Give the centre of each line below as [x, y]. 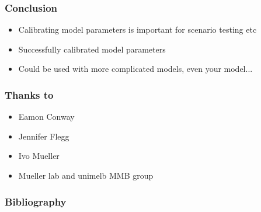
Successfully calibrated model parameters [92, 49]
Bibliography [36, 201]
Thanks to [29, 94]
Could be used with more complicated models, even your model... [135, 69]
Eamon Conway [46, 117]
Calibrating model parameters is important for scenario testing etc [138, 29]
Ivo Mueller [39, 156]
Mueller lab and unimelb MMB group [86, 175]
